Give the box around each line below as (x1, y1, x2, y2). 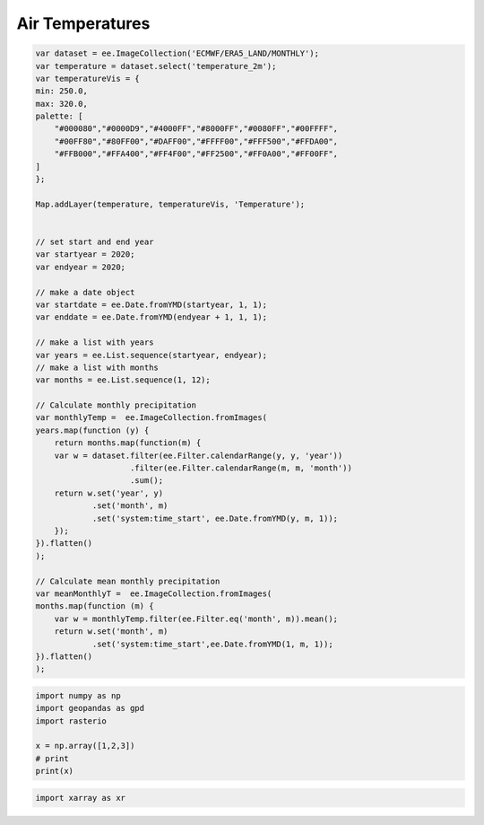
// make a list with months (35, 362, 159, 373)
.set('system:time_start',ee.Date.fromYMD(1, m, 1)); (91, 638, 333, 649)
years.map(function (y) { (35, 425, 150, 435)
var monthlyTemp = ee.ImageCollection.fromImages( (35, 413, 268, 423)
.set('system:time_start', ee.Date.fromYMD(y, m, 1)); (91, 513, 339, 523)
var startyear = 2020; (35, 250, 135, 259)
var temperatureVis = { (35, 73, 141, 83)
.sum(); (130, 476, 164, 486)
